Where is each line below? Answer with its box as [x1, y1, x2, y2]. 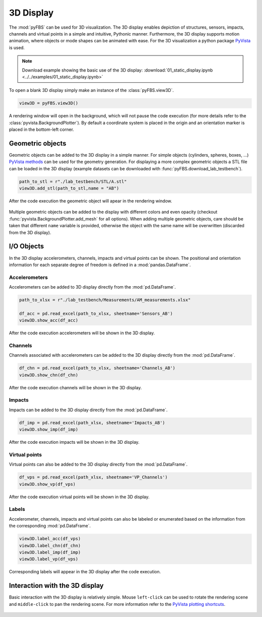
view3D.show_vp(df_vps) [19, 481, 76, 487]
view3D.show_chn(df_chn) [19, 372, 79, 378]
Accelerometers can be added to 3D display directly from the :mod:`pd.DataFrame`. [9, 284, 176, 290]
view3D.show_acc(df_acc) [19, 318, 79, 323]
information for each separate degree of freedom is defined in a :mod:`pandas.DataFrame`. [9, 262, 191, 268]
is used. [9, 44, 25, 51]
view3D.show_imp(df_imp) [19, 427, 79, 433]
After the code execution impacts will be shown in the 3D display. [9, 439, 140, 445]
